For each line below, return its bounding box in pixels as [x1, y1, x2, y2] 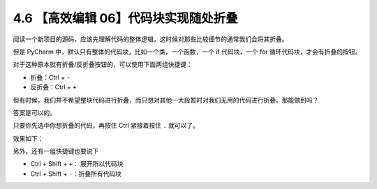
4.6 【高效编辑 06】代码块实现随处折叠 [13, 10, 239, 26]
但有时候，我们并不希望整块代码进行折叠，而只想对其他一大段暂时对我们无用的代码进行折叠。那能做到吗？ [13, 96, 319, 104]
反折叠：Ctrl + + [30, 83, 77, 91]
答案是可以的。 [13, 108, 56, 116]
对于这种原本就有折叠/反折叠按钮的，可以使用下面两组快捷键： [13, 60, 193, 69]
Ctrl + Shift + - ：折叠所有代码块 [30, 169, 122, 178]
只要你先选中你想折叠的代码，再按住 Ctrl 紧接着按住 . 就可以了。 [13, 121, 199, 130]
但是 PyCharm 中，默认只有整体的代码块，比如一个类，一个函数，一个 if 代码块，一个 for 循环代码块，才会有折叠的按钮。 [13, 47, 362, 56]
